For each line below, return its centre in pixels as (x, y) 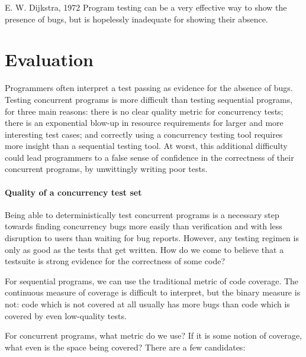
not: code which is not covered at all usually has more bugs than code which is (147, 304)
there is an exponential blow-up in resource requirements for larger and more (144, 123)
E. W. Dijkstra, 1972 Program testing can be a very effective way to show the (146, 7)
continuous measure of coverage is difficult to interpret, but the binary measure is (153, 292)
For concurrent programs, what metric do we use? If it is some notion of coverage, (153, 335)
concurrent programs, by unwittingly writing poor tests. (106, 169)
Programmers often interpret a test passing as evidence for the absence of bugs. (149, 88)
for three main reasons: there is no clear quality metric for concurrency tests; (144, 111)
